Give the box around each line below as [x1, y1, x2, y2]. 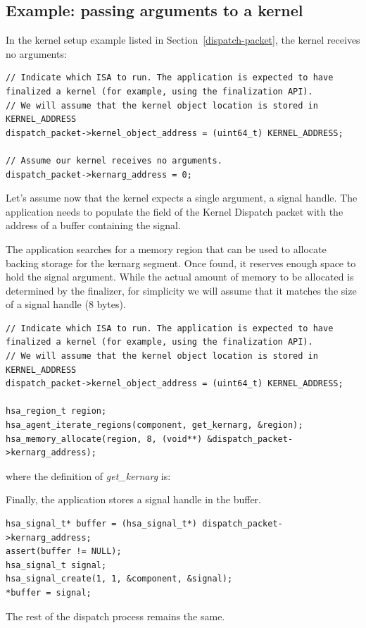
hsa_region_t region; [6, 406, 107, 417]
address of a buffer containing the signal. [6, 218, 181, 233]
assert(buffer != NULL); [6, 546, 122, 557]
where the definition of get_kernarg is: [6, 468, 171, 483]
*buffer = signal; [6, 587, 91, 598]
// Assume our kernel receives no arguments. [6, 155, 222, 166]
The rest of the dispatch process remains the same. [6, 608, 225, 623]
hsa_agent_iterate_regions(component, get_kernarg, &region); [6, 420, 303, 431]
